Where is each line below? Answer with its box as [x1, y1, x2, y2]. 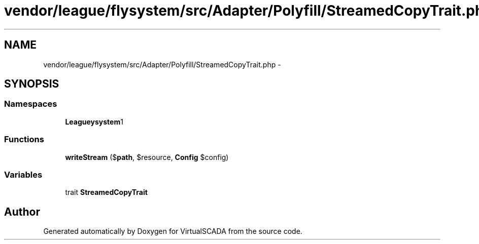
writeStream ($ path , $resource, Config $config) [65, 152, 229, 161]
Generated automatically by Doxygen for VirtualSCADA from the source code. [43, 227, 302, 236]
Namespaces [4, 99, 57, 109]
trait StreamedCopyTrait [65, 188, 148, 197]
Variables [4, 169, 43, 180]
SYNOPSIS [4, 77, 59, 91]
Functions [4, 134, 44, 145]
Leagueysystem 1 [65, 117, 123, 126]
